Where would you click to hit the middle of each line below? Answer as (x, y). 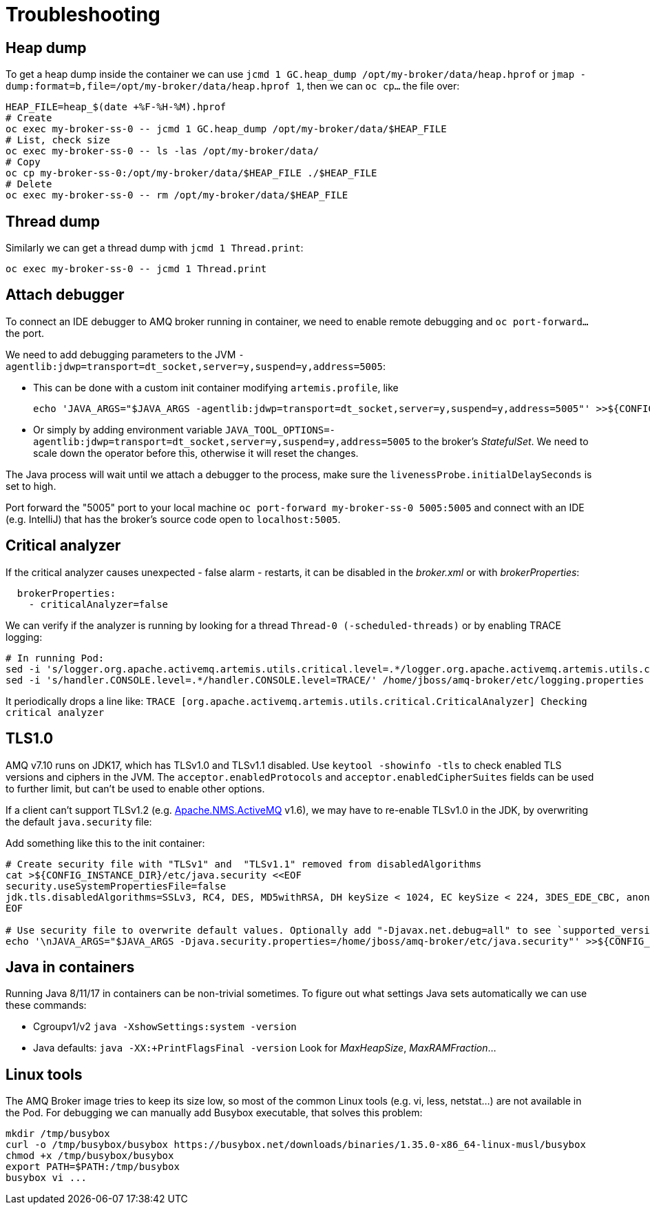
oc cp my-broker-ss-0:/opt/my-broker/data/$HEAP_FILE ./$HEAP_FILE (191, 173)
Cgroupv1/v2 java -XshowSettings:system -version (165, 1027)
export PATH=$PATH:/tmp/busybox (93, 1167)
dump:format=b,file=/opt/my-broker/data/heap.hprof (148, 86)
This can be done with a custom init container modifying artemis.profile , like (216, 387)
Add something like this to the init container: (105, 843)
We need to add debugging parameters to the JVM (121, 354)
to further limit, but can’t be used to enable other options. (135, 788)
